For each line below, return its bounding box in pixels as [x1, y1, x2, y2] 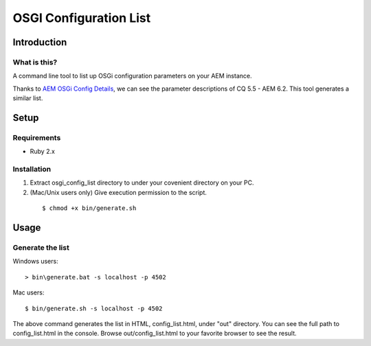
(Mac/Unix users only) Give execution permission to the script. [30, 188, 207, 196]
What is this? [12, 57, 58, 67]
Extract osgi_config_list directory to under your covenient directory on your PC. [30, 178, 254, 187]
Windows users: [12, 257, 58, 266]
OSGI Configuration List [12, 10, 151, 25]
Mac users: [12, 288, 45, 297]
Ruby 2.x [30, 148, 55, 156]
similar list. [12, 94, 43, 102]
